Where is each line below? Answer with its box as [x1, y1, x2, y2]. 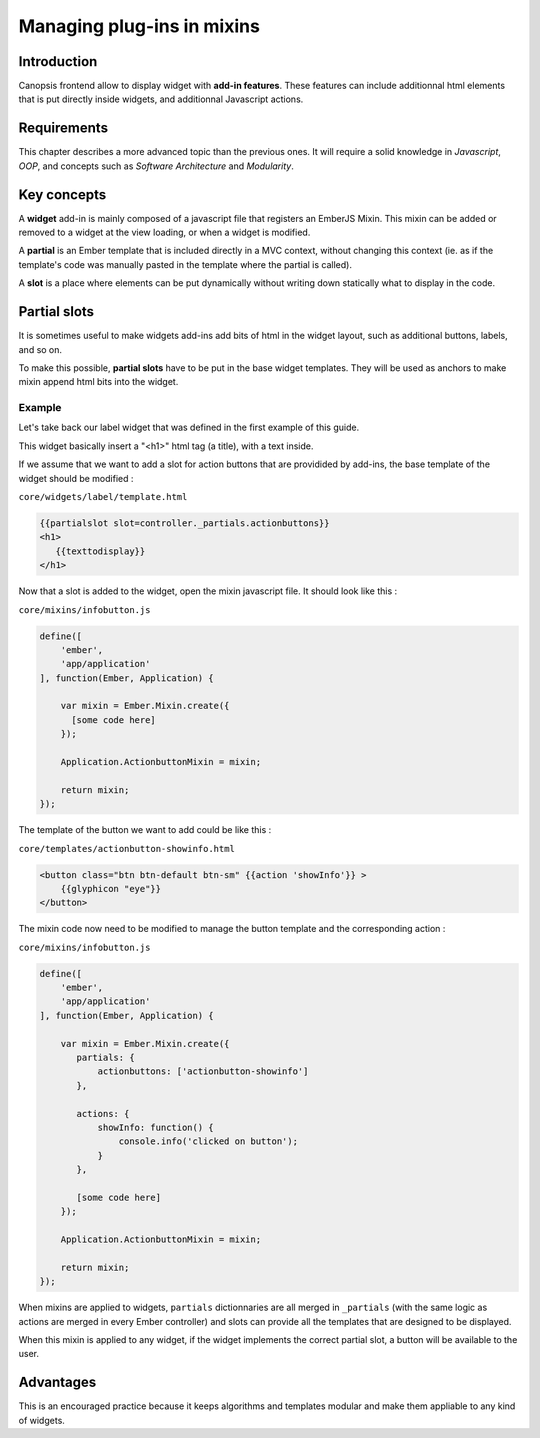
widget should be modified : [18, 472, 134, 484]
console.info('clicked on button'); [118, 1136, 299, 1147]
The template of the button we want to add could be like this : [18, 824, 272, 836]
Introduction [18, 53, 98, 70]
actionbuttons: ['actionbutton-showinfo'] [97, 1066, 309, 1077]
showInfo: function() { [97, 1122, 214, 1133]
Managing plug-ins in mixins [18, 15, 260, 37]
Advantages [18, 1374, 97, 1391]
